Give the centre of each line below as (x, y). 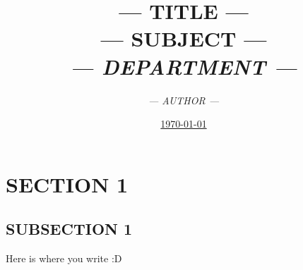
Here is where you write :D (64, 258)
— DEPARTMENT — (184, 66)
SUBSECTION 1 (69, 229)
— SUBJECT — (184, 38)
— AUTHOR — (184, 100)
